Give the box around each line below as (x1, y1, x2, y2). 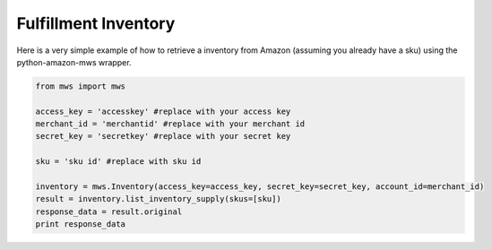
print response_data (35, 220, 125, 229)
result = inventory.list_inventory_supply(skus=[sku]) (35, 194, 281, 204)
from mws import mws (35, 81, 125, 91)
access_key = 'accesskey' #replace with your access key (35, 106, 291, 116)
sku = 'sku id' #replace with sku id (35, 157, 202, 167)
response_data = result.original (35, 206, 183, 217)
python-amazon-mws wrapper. (16, 56, 132, 67)
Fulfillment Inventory (16, 13, 176, 33)
